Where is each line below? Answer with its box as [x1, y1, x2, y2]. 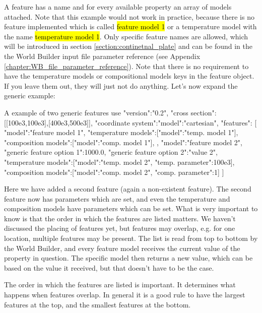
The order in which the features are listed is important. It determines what [4, 279, 236, 290]
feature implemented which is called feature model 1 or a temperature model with [4, 21, 257, 32]
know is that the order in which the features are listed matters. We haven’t [4, 213, 236, 223]
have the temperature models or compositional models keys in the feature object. [4, 71, 254, 81]
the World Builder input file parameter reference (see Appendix [4, 50, 201, 61]
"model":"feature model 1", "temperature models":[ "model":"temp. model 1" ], [4, 127, 238, 138]
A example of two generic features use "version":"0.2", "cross [4, 107, 188, 117]
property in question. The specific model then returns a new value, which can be [4, 253, 253, 263]
